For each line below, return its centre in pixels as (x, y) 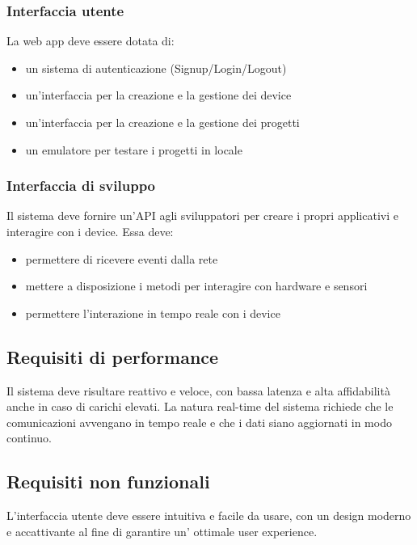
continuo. (29, 438)
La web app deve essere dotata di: (91, 41)
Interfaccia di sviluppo (81, 186)
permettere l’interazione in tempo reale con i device (153, 313)
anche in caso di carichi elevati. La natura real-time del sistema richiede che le (200, 406)
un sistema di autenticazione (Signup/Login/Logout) (156, 68)
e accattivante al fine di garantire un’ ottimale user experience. (162, 531)
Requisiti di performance (113, 356)
